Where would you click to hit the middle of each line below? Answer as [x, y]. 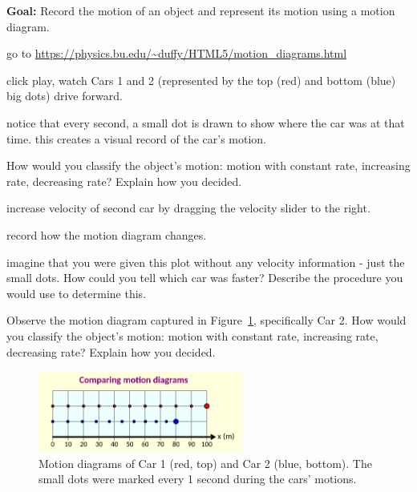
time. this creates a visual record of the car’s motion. [136, 138]
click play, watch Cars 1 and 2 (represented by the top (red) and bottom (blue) [201, 80]
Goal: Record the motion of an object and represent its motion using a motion [201, 10]
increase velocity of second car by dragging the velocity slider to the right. [188, 208]
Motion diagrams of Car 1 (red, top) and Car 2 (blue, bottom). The [205, 463]
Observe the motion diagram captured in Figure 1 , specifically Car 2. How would [206, 320]
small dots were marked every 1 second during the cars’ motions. [198, 479]
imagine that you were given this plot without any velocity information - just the [206, 262]
